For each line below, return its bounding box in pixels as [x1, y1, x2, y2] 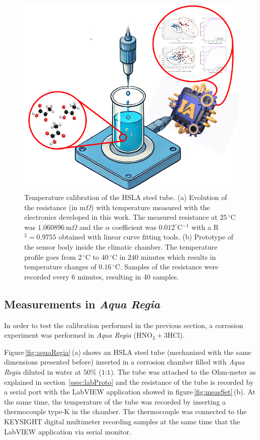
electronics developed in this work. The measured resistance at [24, 212, 218, 222]
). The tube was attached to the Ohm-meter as [110, 366, 256, 377]
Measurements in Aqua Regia [4, 296, 160, 311]
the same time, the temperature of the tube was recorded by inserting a [4, 396, 226, 407]
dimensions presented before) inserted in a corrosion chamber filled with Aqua [4, 356, 245, 367]
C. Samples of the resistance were [115, 261, 219, 272]
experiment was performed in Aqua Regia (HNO [4, 330, 152, 340]
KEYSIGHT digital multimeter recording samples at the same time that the [4, 416, 240, 426]
